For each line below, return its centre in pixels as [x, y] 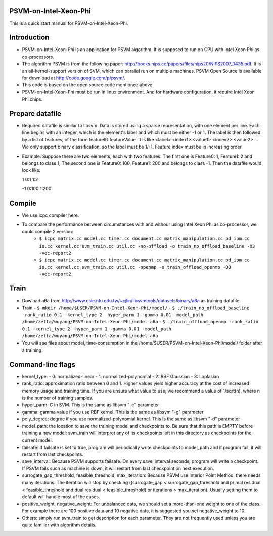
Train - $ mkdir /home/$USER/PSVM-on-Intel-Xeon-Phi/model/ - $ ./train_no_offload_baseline [136, 308]
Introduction [29, 38]
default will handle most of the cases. [61, 497]
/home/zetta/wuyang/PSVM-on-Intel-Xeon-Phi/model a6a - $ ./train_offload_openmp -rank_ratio [140, 322]
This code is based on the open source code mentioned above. [88, 85]
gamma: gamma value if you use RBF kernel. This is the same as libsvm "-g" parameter [113, 412]
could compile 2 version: [48, 231]
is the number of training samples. [58, 398]
